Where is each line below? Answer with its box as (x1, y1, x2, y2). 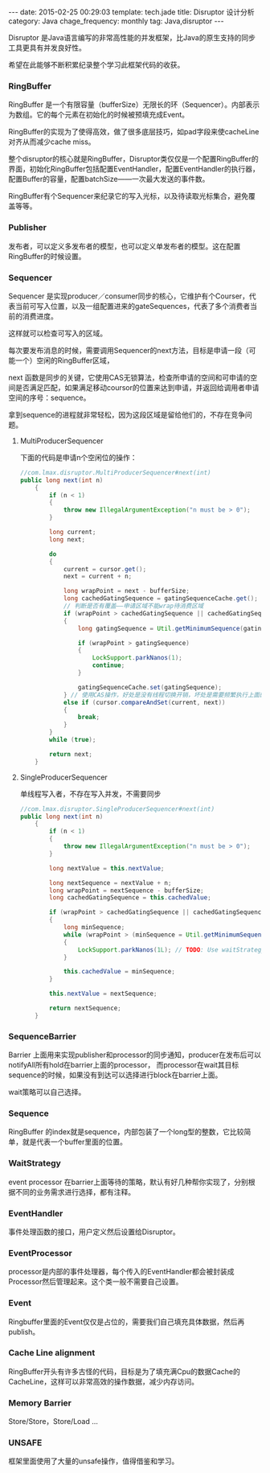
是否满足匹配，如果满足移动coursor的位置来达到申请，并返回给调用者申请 (14, 382, 260, 392)
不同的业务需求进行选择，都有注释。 (14, 1187, 135, 1196)
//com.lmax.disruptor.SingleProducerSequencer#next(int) (19, 804, 215, 813)
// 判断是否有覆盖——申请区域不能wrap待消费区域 (63, 602, 204, 611)
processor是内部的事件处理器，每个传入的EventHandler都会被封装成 (8, 1267, 235, 1277)
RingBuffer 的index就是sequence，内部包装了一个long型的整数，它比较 (8, 1127, 244, 1137)
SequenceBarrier (8, 1031, 76, 1042)
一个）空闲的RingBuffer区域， (14, 356, 114, 365)
